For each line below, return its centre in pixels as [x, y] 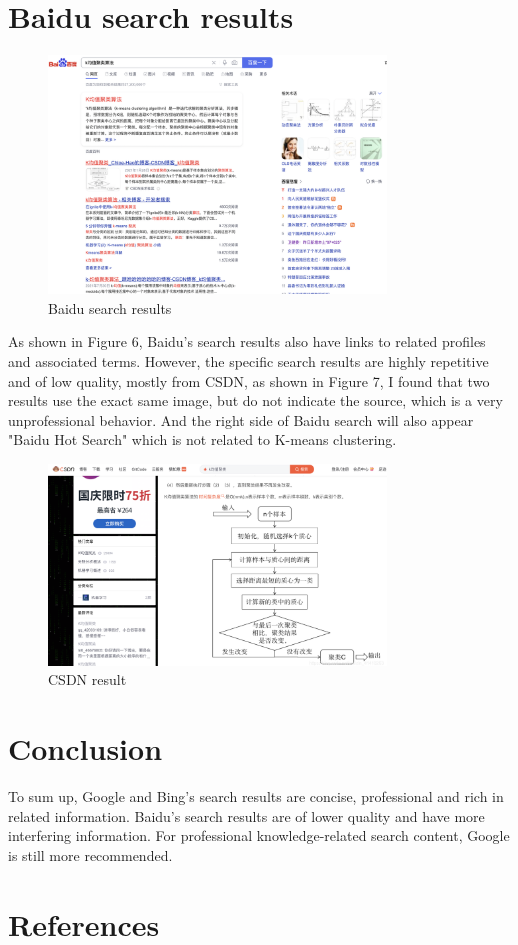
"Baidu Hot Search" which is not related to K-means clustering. [202, 439]
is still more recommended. [90, 854]
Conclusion [85, 748]
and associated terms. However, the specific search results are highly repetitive [248, 361]
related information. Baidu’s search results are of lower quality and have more [246, 815]
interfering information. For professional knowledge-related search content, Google [259, 835]
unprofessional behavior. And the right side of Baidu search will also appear [241, 419]
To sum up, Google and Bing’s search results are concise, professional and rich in [256, 796]
